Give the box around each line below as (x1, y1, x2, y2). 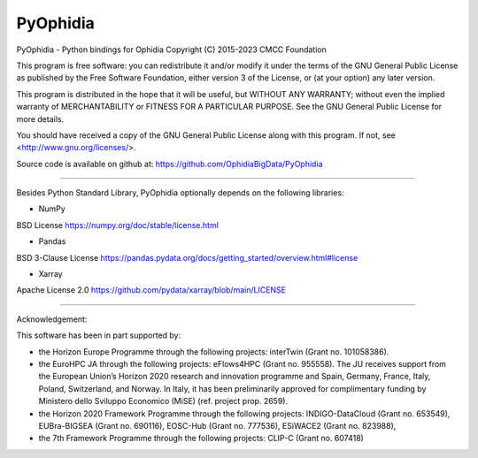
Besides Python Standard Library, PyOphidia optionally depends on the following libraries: (16, 187, 344, 198)
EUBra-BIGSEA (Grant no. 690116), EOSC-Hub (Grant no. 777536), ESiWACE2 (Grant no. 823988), (38, 420, 397, 431)
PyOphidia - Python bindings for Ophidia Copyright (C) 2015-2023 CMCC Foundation (16, 44, 327, 55)
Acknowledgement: (16, 314, 88, 324)
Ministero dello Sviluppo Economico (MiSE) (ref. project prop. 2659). (38, 396, 288, 407)
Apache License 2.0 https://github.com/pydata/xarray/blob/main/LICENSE (16, 285, 287, 295)
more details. (16, 113, 65, 124)
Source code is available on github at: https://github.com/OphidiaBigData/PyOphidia (16, 158, 323, 169)
